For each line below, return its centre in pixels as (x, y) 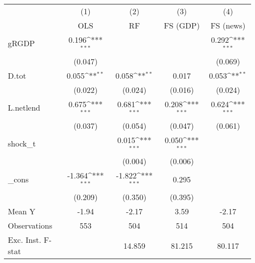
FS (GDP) (182, 25)
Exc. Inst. (25, 240)
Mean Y (22, 211)
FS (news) (228, 25)
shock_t (22, 143)
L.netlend (24, 108)
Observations (30, 226)
